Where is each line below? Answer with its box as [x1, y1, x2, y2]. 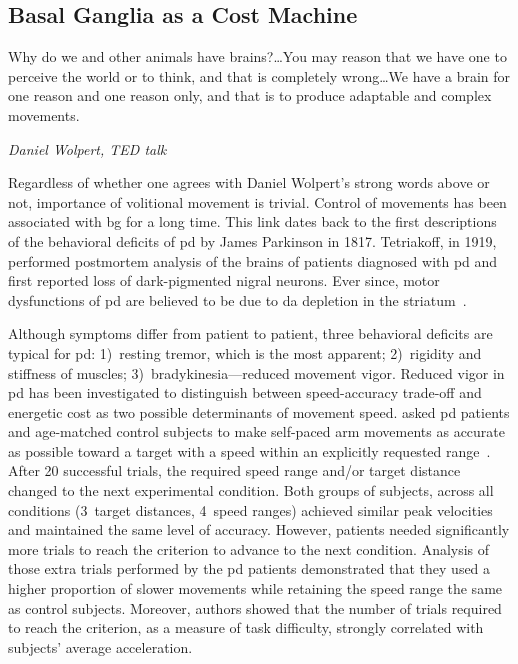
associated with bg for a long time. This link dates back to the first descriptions [8, 211, 497, 232]
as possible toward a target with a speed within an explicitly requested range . [8, 440, 491, 461]
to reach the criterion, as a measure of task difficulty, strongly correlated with [8, 617, 484, 638]
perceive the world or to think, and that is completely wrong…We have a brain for [8, 65, 511, 86]
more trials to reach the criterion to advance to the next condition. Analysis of [8, 538, 490, 559]
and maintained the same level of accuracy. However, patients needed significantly [8, 519, 510, 540]
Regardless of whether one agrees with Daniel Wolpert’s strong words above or [8, 172, 490, 193]
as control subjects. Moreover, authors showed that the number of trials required [8, 597, 502, 618]
